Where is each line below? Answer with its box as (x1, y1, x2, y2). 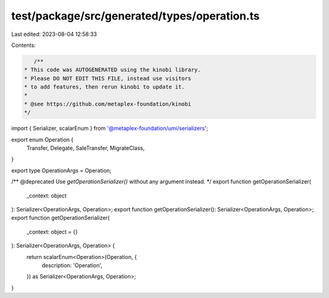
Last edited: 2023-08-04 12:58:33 (11, 30, 97, 38)
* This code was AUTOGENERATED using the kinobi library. (24, 66, 201, 73)
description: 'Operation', (41, 261, 103, 269)
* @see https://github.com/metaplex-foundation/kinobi (24, 101, 191, 107)
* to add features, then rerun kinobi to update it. (24, 83, 185, 91)
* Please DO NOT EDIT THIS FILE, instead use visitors (24, 75, 191, 82)
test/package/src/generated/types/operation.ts (11, 9, 260, 23)
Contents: (11, 41, 36, 49)
